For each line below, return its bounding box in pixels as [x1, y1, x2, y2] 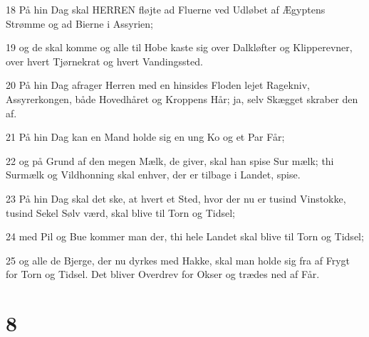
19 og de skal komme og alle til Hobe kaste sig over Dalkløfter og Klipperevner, [6, 40, 353, 55]
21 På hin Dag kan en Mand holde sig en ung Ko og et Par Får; [6, 129, 285, 144]
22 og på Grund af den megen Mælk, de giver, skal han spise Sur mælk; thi [6, 153, 334, 168]
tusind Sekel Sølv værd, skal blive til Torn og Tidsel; [6, 205, 235, 220]
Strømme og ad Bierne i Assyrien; [6, 16, 153, 31]
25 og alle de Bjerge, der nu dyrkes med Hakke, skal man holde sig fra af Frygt [6, 252, 350, 267]
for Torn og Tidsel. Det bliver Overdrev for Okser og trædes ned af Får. [6, 267, 320, 282]
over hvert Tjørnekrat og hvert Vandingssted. [6, 53, 203, 68]
